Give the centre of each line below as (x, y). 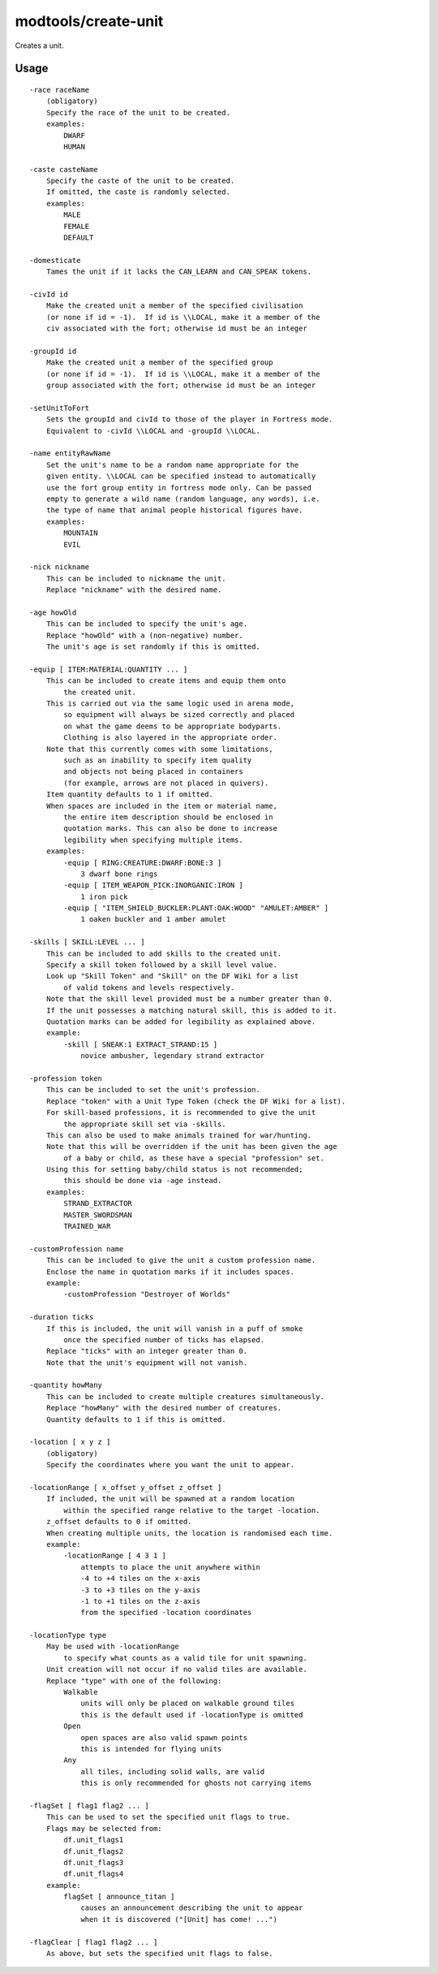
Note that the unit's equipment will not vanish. (146, 1363)
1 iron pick (104, 896)
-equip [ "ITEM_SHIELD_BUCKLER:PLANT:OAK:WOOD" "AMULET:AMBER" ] (196, 908)
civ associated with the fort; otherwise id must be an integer (176, 328)
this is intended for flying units (151, 1749)
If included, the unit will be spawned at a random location (170, 1499)
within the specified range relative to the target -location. (192, 1510)
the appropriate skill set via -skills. (145, 1124)
